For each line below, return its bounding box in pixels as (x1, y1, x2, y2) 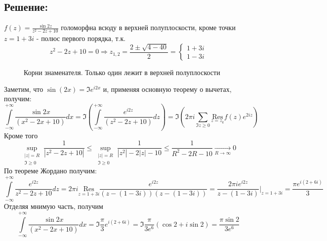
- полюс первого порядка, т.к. (36, 33, 126, 43)
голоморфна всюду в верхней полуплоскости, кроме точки (61, 22, 236, 33)
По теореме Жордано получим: (4, 165, 97, 176)
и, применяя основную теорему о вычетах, (103, 83, 232, 94)
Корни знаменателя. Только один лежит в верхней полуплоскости (24, 67, 220, 78)
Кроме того (4, 130, 38, 140)
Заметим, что (4, 83, 43, 94)
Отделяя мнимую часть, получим (4, 201, 103, 211)
